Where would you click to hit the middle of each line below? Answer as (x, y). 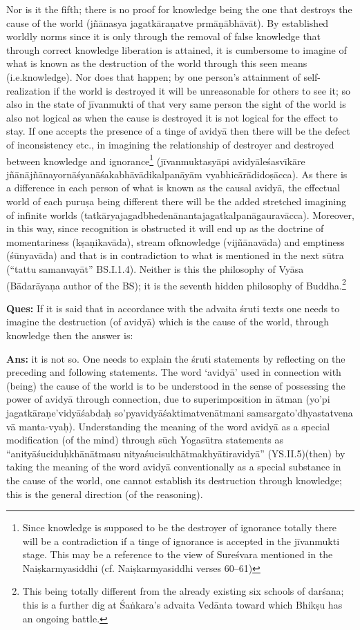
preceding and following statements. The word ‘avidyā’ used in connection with (174, 372)
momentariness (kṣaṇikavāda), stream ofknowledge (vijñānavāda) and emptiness (176, 241)
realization (28, 90)
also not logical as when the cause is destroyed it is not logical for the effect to (172, 117)
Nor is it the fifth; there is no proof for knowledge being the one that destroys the (179, 9)
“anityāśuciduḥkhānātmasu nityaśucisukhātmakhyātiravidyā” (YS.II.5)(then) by (176, 453)
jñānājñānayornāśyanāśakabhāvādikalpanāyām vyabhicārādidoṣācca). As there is (177, 174)
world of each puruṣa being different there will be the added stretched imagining (176, 201)
